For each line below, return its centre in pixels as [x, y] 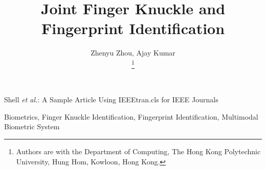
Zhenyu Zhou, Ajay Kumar [133, 53]
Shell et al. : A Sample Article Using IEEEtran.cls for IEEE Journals [111, 100]
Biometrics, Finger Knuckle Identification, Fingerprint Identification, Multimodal [131, 116]
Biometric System [32, 126]
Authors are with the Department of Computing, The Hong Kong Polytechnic [138, 151]
